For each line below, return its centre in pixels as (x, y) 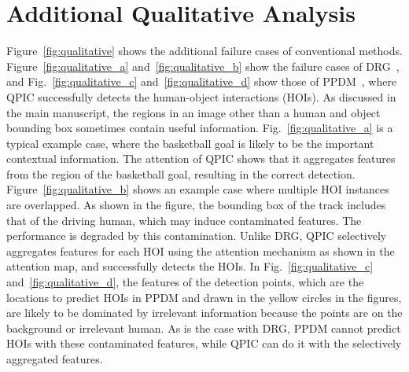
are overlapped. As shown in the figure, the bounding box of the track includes (196, 205)
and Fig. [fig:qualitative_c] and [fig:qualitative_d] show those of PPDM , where (202, 81)
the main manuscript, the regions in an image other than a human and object (193, 112)
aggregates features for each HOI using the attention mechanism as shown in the (201, 250)
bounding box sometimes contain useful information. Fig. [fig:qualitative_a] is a (200, 128)
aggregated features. (55, 359)
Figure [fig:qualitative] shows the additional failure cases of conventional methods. (204, 51)
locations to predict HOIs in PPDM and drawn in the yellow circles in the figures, (204, 297)
